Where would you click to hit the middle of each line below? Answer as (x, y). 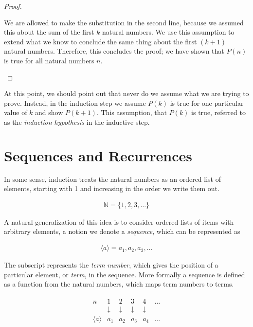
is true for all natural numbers (49, 60)
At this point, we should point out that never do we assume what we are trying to (126, 93)
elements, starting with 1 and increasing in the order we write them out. (112, 188)
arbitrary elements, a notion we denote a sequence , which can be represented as (122, 231)
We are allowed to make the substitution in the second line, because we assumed (124, 22)
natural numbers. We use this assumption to (168, 32)
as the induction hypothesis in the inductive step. (77, 122)
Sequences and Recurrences (98, 155)
